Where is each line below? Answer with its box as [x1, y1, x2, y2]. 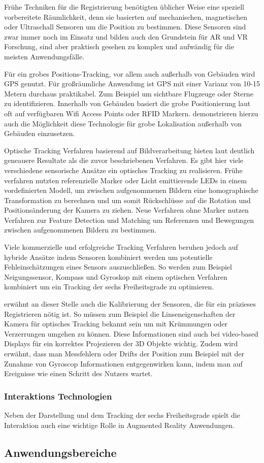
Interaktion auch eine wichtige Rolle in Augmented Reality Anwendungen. [4, 419, 235, 430]
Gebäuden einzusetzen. [4, 128, 75, 139]
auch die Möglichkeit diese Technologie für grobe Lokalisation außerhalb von [4, 118, 242, 128]
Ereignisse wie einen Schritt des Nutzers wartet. [4, 368, 153, 379]
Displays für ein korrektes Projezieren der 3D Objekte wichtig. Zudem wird [4, 338, 238, 349]
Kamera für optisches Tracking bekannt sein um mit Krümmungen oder [4, 318, 227, 329]
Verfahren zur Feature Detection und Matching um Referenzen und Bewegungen [4, 214, 254, 225]
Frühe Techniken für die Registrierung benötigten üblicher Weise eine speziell [4, 2, 244, 12]
